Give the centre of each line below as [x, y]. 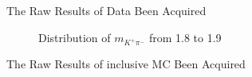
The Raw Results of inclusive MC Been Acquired [126, 64]
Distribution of [75, 37]
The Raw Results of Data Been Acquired [106, 10]
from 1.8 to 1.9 [185, 37]
